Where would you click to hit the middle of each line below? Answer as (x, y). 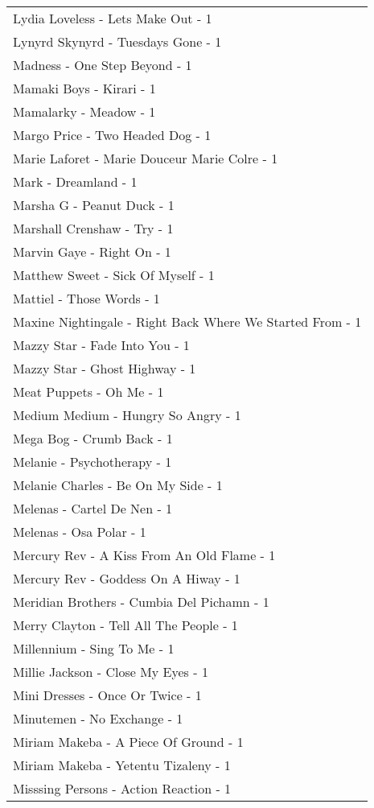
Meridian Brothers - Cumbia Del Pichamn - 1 (141, 602)
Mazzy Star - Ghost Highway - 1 (105, 368)
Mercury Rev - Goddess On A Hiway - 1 (127, 578)
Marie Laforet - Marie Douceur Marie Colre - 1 (146, 158)
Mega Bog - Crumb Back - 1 (93, 438)
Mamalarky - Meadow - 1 (84, 111)
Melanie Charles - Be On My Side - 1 (118, 485)
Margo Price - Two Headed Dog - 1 (112, 135)
